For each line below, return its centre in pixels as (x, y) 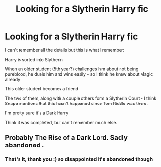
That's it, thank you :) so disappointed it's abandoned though (79, 159)
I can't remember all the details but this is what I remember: (65, 50)
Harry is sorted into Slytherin (34, 59)
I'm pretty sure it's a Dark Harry (37, 113)
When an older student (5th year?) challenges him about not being (72, 69)
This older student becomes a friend (42, 88)
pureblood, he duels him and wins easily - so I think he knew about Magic (79, 74)
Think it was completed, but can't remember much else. (61, 122)
